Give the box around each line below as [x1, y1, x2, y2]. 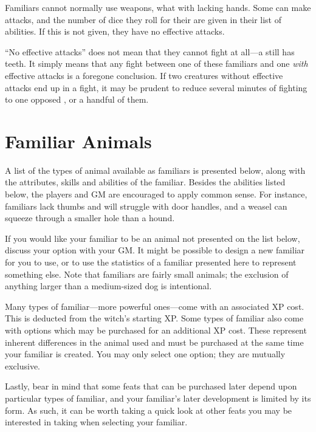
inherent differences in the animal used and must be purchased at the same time [5, 335, 304, 348]
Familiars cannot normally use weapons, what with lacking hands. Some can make [5, 1, 311, 13]
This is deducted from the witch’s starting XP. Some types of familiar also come [5, 312, 304, 324]
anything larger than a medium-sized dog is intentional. [5, 279, 212, 292]
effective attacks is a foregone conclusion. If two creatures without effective [5, 69, 283, 81]
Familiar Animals [5, 128, 152, 153]
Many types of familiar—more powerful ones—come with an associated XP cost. [5, 300, 304, 312]
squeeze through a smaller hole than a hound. [5, 211, 175, 224]
